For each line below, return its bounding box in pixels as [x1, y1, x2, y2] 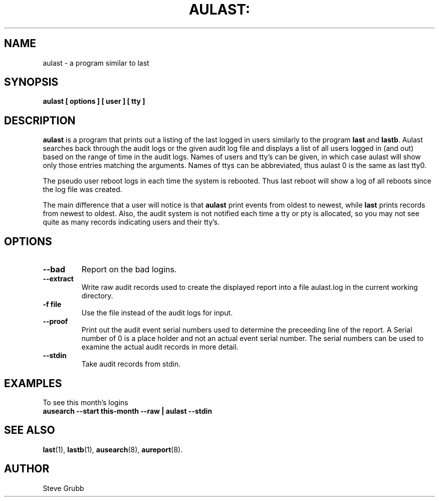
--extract [43, 274, 74, 283]
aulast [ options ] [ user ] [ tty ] [43, 97, 145, 106]
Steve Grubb [43, 483, 84, 492]
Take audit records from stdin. [81, 360, 181, 369]
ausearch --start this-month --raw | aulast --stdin [43, 406, 212, 415]
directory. [81, 291, 113, 300]
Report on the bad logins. [81, 264, 177, 275]
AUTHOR [4, 462, 50, 475]
